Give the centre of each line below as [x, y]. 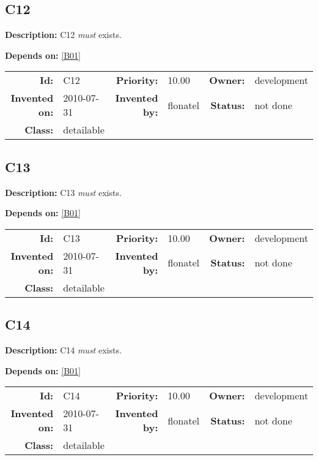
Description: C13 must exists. [63, 192]
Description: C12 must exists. [63, 35]
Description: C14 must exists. [63, 349]
